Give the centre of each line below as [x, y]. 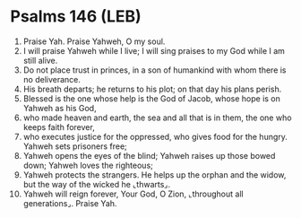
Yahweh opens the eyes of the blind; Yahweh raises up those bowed [149, 155]
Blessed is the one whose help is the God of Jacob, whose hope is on [152, 98]
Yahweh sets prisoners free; [75, 146]
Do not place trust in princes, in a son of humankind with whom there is [155, 70]
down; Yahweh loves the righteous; [88, 165]
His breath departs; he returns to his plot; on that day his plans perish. [152, 89]
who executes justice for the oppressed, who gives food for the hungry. [155, 136]
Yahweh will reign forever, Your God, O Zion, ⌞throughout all [133, 194]
